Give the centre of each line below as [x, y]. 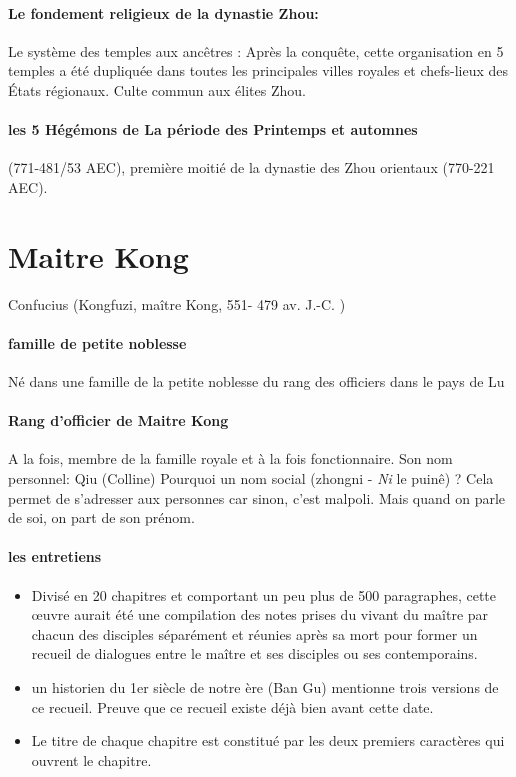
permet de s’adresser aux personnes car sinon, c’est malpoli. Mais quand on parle [257, 497]
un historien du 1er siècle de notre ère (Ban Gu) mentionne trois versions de [265, 687]
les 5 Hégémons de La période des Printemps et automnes [213, 129]
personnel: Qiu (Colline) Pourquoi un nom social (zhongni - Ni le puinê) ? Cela [251, 478]
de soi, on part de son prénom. [101, 517]
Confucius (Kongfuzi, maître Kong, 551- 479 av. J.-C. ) [177, 303]
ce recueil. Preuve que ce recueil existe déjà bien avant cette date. [232, 706]
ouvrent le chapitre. [91, 759]
